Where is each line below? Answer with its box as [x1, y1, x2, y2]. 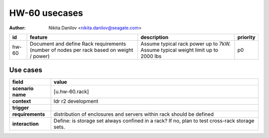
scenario [12, 85, 34, 92]
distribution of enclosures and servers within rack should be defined [53, 111, 214, 118]
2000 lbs [140, 53, 162, 60]
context [12, 98, 31, 105]
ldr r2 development [53, 98, 99, 105]
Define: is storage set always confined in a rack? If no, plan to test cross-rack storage [53, 117, 255, 124]
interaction [12, 121, 39, 128]
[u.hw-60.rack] [53, 88, 89, 95]
